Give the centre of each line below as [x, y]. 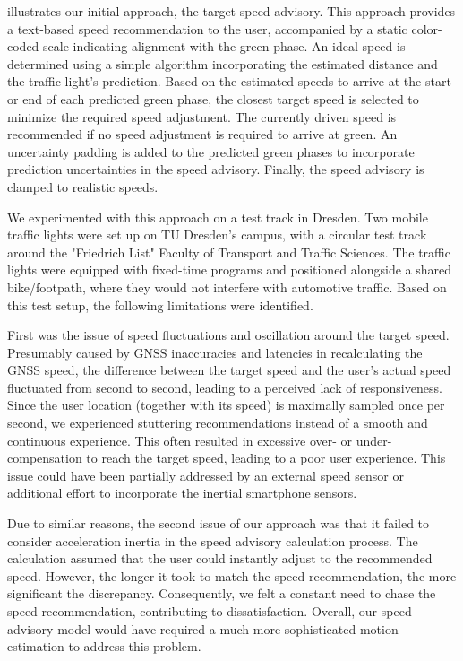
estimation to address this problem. [104, 646]
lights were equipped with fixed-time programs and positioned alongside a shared [230, 270]
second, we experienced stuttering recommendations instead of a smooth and [218, 423]
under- [374, 440]
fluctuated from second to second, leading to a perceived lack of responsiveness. [225, 387]
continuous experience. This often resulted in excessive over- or [180, 440]
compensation [45, 458]
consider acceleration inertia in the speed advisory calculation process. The [213, 540]
